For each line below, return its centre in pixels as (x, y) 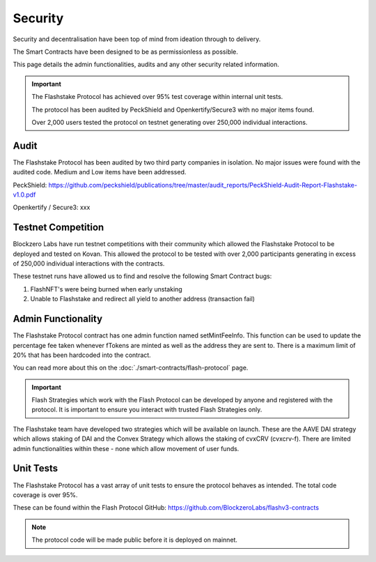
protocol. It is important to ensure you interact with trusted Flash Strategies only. (147, 410)
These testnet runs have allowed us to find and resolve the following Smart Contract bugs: (142, 276)
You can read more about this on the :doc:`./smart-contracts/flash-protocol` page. (131, 368)
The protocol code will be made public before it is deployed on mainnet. (135, 540)
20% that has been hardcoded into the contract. (82, 355)
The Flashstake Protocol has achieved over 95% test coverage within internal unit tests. (157, 97)
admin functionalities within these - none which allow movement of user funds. (126, 448)
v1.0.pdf (24, 195)
